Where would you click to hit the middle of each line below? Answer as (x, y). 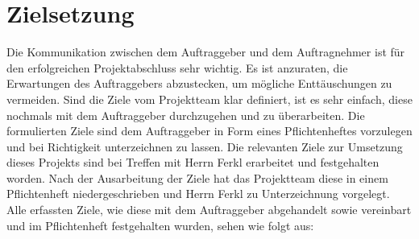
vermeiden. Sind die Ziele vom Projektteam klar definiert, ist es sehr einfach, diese (209, 99)
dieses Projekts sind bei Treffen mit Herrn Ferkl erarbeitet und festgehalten (193, 162)
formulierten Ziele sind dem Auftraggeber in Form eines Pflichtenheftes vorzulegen (209, 131)
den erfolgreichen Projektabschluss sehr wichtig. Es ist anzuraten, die (177, 67)
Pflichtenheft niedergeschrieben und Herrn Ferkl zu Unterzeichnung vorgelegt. (198, 194)
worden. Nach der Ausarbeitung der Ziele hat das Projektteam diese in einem (197, 177)
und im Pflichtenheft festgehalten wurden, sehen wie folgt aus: (160, 225)
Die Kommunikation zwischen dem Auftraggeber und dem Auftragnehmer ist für (206, 52)
